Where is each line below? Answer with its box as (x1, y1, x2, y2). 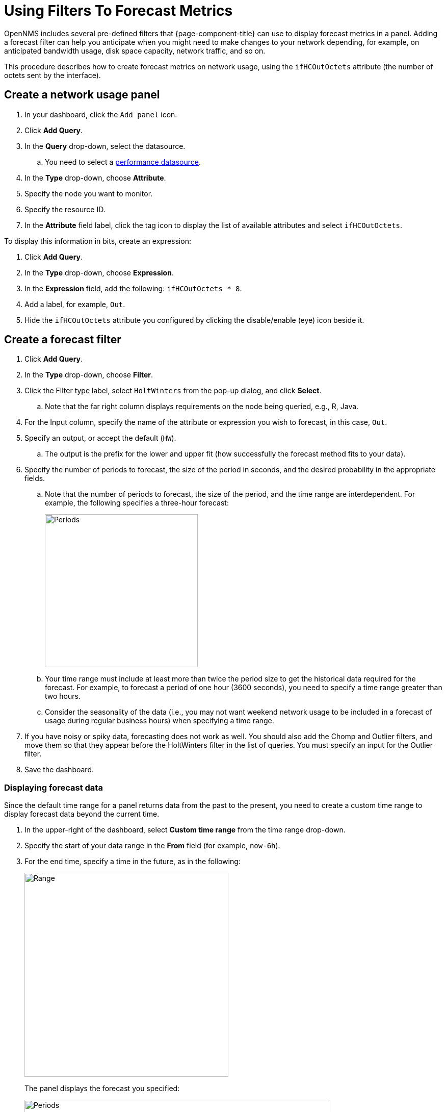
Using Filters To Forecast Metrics (4, 2, 233, 19)
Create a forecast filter (4, 333, 121, 346)
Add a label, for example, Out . (24, 299, 125, 309)
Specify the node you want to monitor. (24, 189, 153, 198)
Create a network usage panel (4, 88, 160, 102)
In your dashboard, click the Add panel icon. (24, 110, 177, 119)
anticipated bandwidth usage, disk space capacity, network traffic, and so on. (4, 46, 266, 55)
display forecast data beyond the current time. (4, 810, 160, 819)
